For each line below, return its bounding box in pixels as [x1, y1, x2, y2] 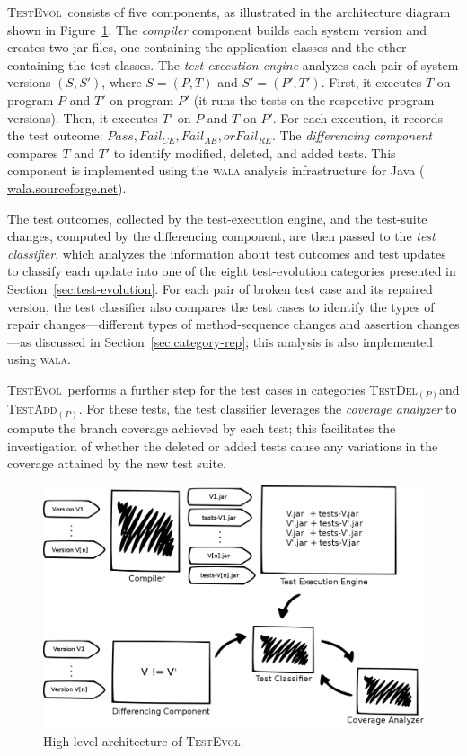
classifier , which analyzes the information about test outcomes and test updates [7, 244, 446, 262]
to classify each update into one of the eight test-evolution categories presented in [7, 262, 456, 280]
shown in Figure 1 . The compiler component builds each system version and [7, 20, 427, 39]
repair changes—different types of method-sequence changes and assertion [7, 315, 413, 334]
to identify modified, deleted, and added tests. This [113, 143, 396, 162]
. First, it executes [321, 73, 422, 92]
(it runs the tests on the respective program [193, 90, 435, 109]
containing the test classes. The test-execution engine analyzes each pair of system [7, 55, 459, 74]
